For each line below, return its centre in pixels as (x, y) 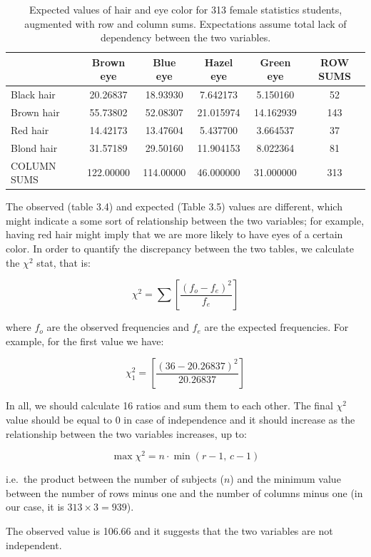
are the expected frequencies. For (276, 327)
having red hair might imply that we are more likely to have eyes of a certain (174, 234)
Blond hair (34, 147)
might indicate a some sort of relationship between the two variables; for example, (185, 220)
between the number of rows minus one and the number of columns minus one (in (184, 492)
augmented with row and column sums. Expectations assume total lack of (185, 23)
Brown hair (35, 112)
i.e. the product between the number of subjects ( (115, 479)
